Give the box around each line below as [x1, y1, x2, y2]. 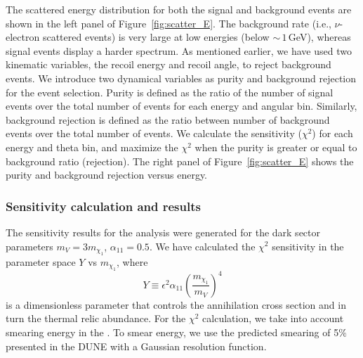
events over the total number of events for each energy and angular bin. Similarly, [6, 98, 357, 113]
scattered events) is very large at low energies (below [42, 30, 270, 44]
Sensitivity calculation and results [6, 197, 201, 215]
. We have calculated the [149, 238, 256, 253]
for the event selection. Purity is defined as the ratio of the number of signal [6, 84, 334, 99]
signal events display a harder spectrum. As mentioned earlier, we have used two [6, 43, 352, 58]
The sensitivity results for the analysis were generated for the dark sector [6, 224, 320, 239]
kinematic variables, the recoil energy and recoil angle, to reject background [6, 57, 331, 72]
